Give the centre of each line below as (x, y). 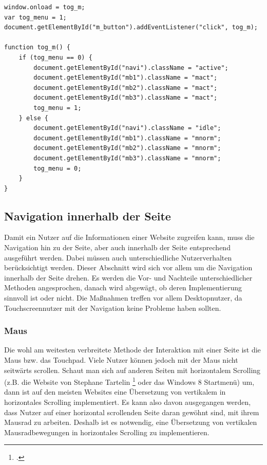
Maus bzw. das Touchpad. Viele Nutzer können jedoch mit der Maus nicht (121, 360)
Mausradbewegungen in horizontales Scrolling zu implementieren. (107, 432)
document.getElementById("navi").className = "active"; (131, 68)
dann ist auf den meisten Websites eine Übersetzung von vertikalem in (115, 392)
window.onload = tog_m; (45, 7)
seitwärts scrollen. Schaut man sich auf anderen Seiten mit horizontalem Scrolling (132, 370)
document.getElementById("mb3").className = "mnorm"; (127, 158)
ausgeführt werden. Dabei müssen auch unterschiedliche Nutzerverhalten (118, 257)
